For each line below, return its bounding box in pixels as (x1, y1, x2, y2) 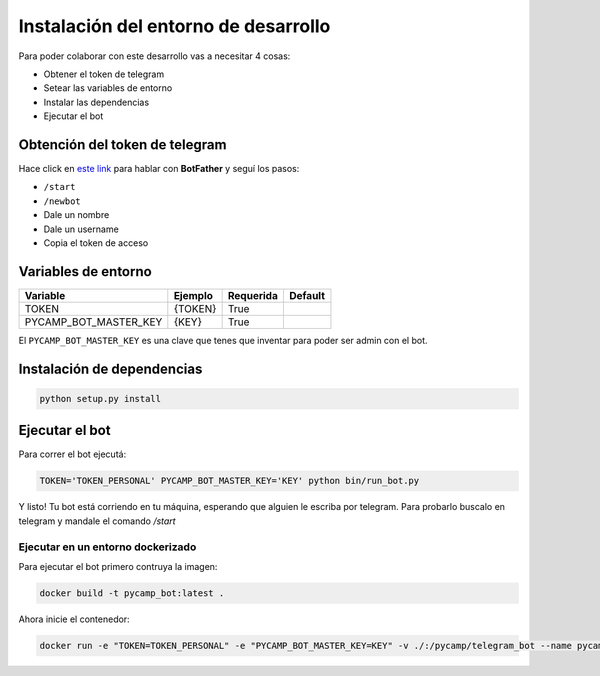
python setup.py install (39, 393, 162, 404)
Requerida (227, 288, 279, 302)
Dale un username (43, 223, 119, 235)
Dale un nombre (43, 209, 110, 221)
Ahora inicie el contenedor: (18, 613, 130, 625)
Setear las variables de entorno (43, 82, 173, 94)
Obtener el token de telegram (43, 68, 165, 80)
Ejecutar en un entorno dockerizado (18, 540, 197, 554)
